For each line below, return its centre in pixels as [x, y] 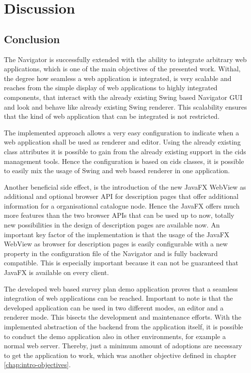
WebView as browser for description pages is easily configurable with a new [116, 244]
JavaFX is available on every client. [56, 272]
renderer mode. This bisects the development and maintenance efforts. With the [123, 317]
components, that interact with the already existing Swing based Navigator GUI [123, 97]
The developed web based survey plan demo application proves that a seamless [121, 288]
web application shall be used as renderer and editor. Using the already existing [122, 142]
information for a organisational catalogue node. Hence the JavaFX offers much [122, 205]
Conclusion [32, 39]
